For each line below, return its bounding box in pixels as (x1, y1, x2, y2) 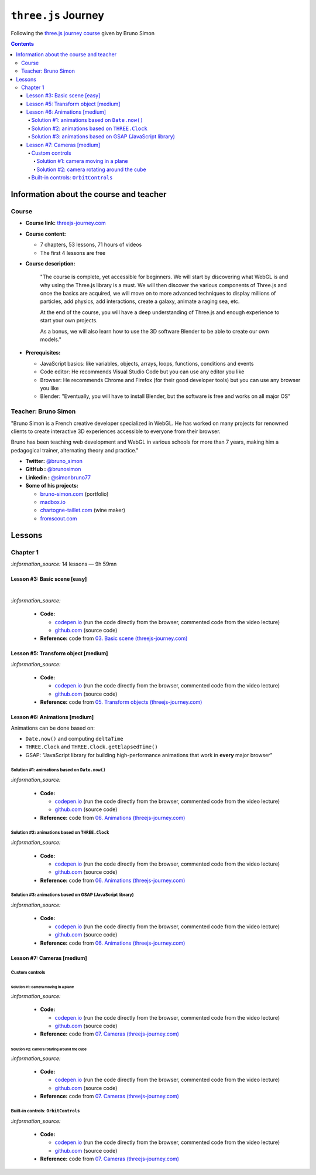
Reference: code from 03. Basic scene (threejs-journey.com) (40, 635, 188, 642)
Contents (11, 40, 35, 47)
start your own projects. (40, 317, 98, 324)
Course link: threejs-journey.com (25, 220, 107, 227)
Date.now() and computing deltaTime (25, 735, 124, 743)
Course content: (25, 230, 67, 237)
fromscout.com (40, 515, 77, 522)
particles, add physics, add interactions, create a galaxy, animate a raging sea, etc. (40, 298, 240, 305)
